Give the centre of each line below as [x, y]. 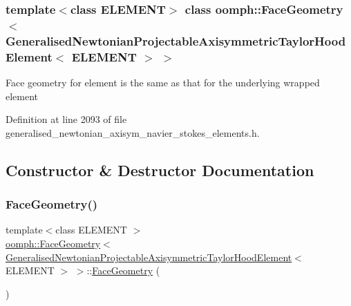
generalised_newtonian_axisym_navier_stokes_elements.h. [133, 132]
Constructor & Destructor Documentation [160, 170]
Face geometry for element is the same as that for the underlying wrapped [163, 82]
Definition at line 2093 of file [66, 119]
